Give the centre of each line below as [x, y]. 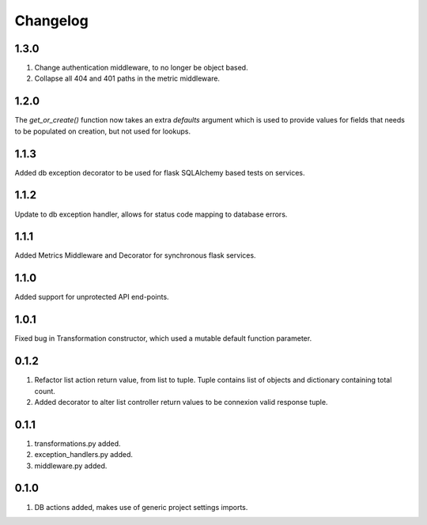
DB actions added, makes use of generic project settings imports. [141, 507]
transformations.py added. [78, 444]
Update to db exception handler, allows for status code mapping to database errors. [151, 214]
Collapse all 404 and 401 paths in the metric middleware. [127, 78]
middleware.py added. [71, 466]
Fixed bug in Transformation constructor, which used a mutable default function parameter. [163, 338]
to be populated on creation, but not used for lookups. [103, 131]
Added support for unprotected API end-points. [92, 297]
